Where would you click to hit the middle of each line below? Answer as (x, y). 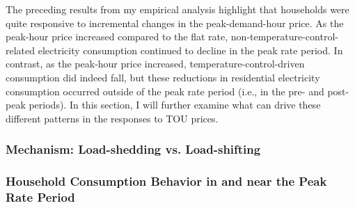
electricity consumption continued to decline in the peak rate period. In (190, 50)
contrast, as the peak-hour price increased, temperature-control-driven (155, 64)
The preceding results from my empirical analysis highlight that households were (177, 9)
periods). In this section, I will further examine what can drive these (175, 105)
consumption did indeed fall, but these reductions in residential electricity (163, 77)
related (21, 50)
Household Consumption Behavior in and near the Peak (166, 181)
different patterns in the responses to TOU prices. (112, 118)
